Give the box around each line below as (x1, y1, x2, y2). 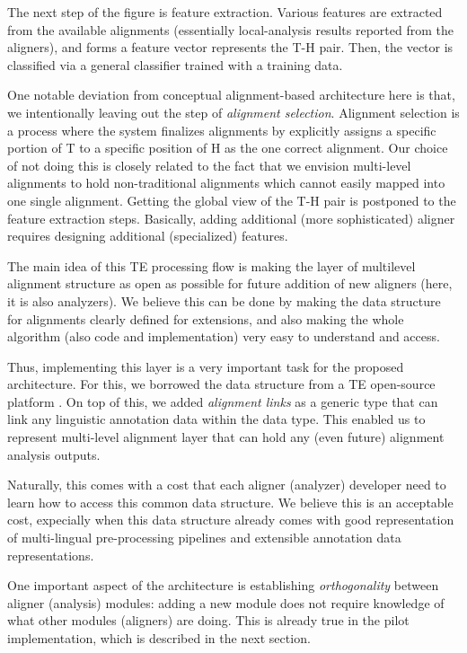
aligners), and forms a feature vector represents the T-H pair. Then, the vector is (7, 38, 454, 57)
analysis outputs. (7, 445, 101, 463)
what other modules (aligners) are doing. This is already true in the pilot (7, 611, 410, 630)
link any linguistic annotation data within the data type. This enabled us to (7, 410, 426, 428)
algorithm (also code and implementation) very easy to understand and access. (7, 327, 440, 346)
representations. (7, 545, 94, 564)
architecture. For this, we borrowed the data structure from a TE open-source (7, 375, 436, 393)
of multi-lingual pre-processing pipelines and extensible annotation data (7, 528, 401, 547)
